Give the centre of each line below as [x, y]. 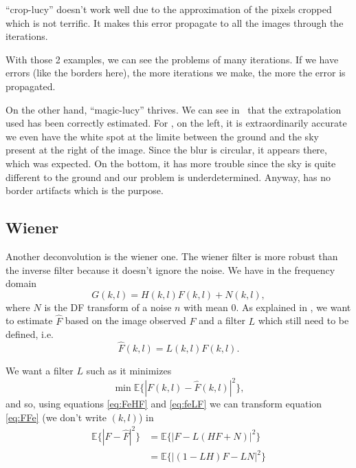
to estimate [29, 320]
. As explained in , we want [293, 307]
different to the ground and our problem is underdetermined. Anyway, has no [168, 177]
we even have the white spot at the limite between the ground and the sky [162, 136]
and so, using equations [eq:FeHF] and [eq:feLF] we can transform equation [164, 404]
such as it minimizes [129, 370]
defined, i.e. [30, 334]
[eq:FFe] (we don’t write [56, 417]
